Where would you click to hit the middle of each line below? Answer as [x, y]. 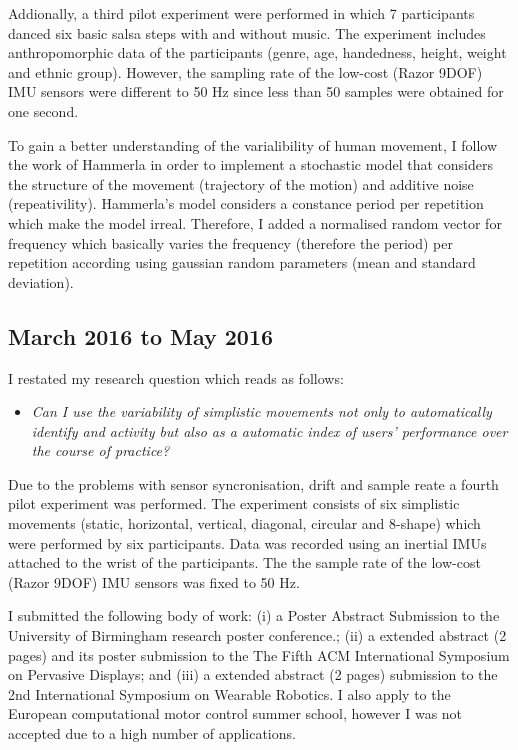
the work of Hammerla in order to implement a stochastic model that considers [251, 164]
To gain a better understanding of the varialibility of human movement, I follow [253, 144]
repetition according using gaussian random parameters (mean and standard [242, 262]
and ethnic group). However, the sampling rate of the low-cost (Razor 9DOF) [245, 71]
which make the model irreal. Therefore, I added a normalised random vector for [255, 222]
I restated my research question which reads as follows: [176, 377]
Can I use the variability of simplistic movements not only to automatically [261, 411]
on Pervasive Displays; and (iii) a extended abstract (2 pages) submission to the [253, 674]
